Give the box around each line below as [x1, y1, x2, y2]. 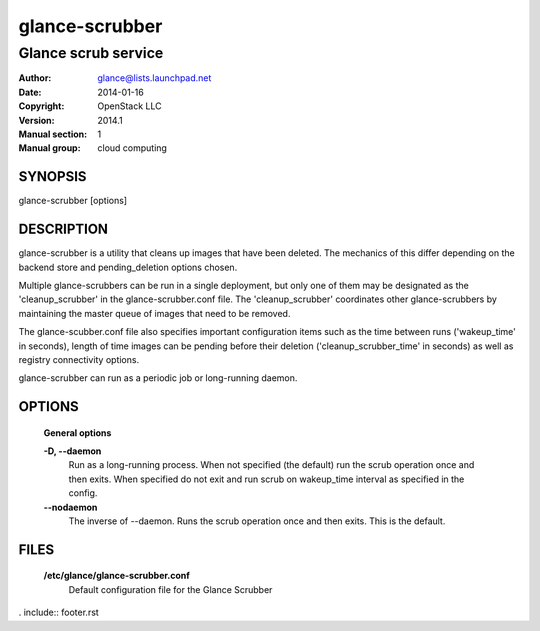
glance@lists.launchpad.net [97, 72, 212, 84]
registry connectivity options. [18, 353, 140, 365]
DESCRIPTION [18, 221, 109, 238]
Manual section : [18, 128, 88, 140]
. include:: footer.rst [18, 606, 99, 619]
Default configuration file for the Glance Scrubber [68, 583, 273, 595]
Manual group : [18, 142, 81, 154]
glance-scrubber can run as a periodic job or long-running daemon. [18, 372, 298, 384]
